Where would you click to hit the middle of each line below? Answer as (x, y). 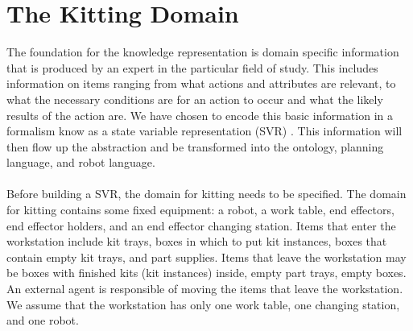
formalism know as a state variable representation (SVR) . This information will (204, 131)
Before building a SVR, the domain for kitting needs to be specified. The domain (206, 194)
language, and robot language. (81, 162)
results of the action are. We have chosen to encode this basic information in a (200, 115)
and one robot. (43, 320)
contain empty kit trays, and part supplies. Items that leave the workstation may (206, 257)
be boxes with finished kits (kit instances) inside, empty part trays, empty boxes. (206, 273)
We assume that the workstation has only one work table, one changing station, (203, 304)
